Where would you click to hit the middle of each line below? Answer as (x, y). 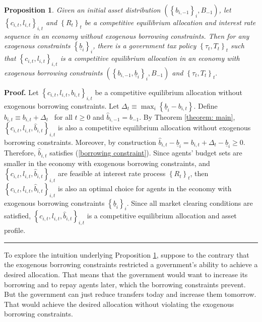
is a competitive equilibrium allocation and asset (162, 216)
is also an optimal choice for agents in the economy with (145, 188)
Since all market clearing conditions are (192, 203)
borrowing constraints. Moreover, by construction (80, 142)
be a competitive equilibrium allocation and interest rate (170, 22)
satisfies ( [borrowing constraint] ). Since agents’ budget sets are (146, 153)
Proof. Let (21, 92)
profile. (15, 230)
